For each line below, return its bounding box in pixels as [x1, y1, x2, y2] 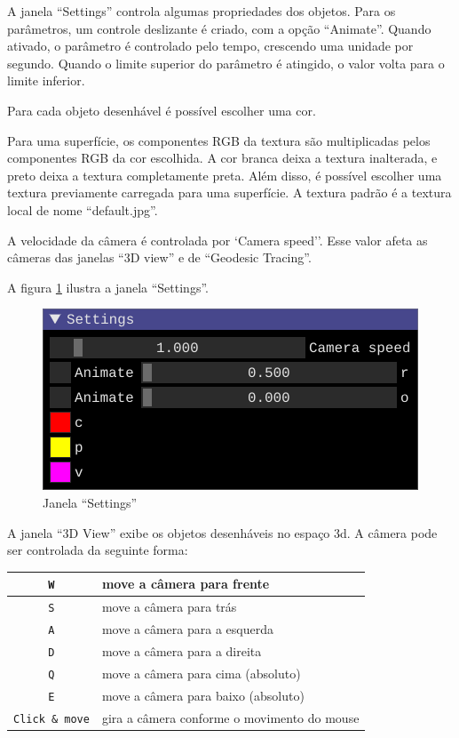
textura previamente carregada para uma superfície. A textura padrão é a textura [7, 183, 452, 202]
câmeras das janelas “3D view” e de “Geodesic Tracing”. [7, 248, 312, 267]
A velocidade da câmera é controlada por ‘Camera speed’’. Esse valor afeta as [7, 230, 428, 249]
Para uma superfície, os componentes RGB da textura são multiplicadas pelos [7, 131, 431, 149]
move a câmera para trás [101, 598, 237, 616]
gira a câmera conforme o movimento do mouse [101, 708, 360, 726]
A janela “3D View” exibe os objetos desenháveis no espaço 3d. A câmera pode [7, 523, 438, 541]
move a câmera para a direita [101, 641, 262, 660]
